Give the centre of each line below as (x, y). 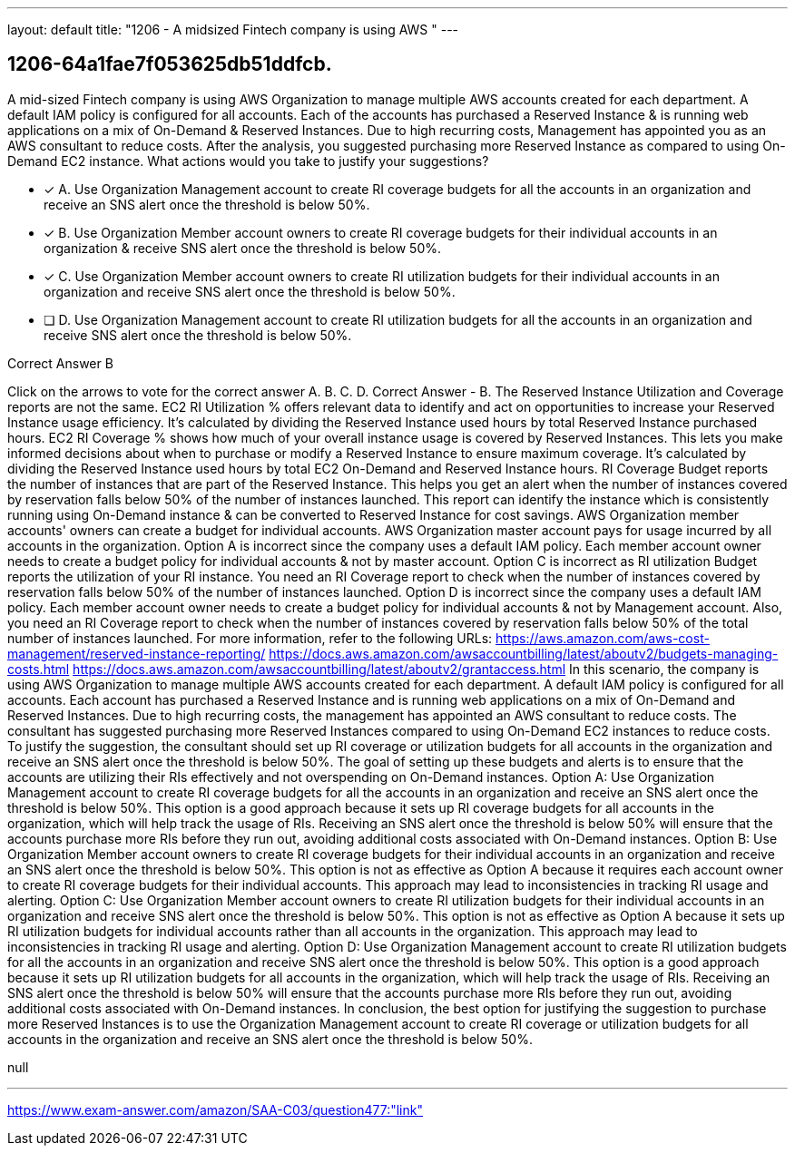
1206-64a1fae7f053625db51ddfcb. (170, 64)
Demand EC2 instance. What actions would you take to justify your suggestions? (248, 161)
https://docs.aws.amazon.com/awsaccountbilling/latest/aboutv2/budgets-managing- (524, 653)
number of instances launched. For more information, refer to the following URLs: (250, 638)
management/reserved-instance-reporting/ (137, 653)
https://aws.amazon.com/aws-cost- (603, 638)
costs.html (39, 669)
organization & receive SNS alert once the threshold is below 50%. (243, 248)
